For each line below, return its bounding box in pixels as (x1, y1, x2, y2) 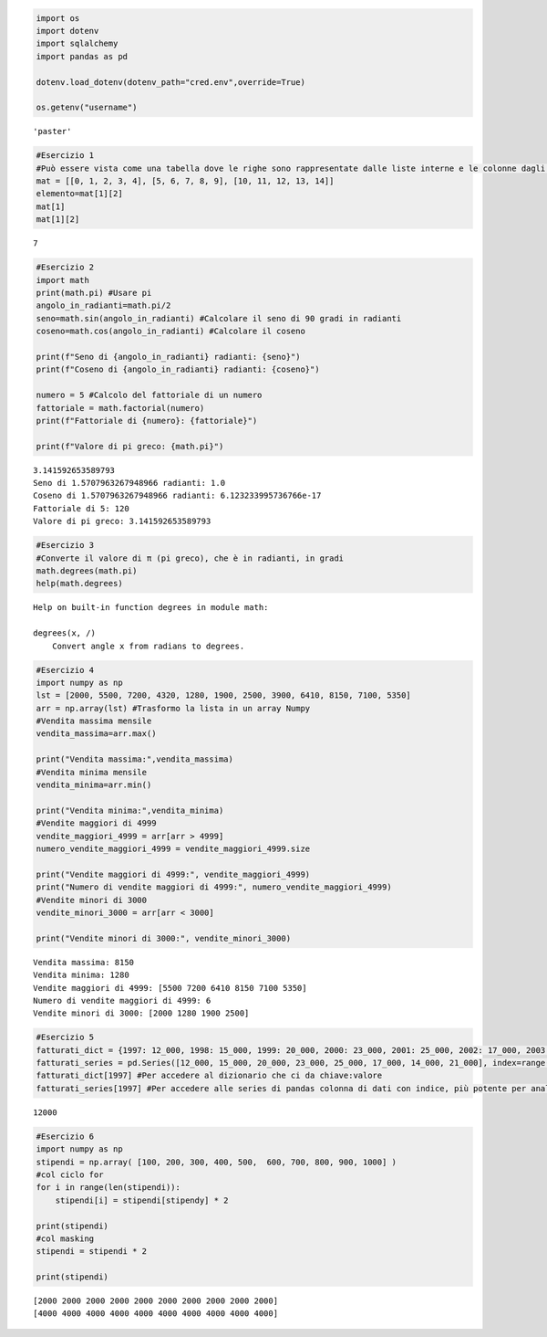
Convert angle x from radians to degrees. (51, 640, 245, 651)
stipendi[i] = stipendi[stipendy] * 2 (55, 1195, 229, 1205)
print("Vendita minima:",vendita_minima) (36, 805, 224, 816)
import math (36, 275, 90, 285)
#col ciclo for (36, 1169, 104, 1180)
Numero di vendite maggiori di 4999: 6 (33, 995, 212, 1005)
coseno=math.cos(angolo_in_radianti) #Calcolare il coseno (36, 326, 305, 337)
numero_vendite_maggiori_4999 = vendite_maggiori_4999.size (36, 844, 311, 854)
